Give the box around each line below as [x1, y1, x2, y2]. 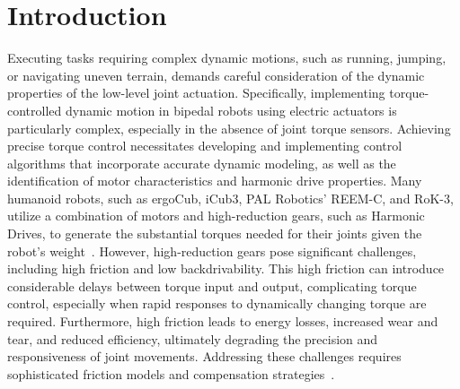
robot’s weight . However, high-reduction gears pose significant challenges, [7, 241, 417, 260]
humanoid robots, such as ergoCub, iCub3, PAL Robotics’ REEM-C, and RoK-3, [7, 188, 454, 207]
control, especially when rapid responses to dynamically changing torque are [7, 294, 427, 313]
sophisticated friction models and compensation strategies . [7, 364, 335, 383]
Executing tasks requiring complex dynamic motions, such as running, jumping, [7, 48, 447, 67]
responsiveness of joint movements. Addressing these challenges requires [7, 347, 402, 366]
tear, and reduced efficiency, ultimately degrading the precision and [7, 329, 378, 348]
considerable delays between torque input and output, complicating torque [7, 276, 417, 295]
